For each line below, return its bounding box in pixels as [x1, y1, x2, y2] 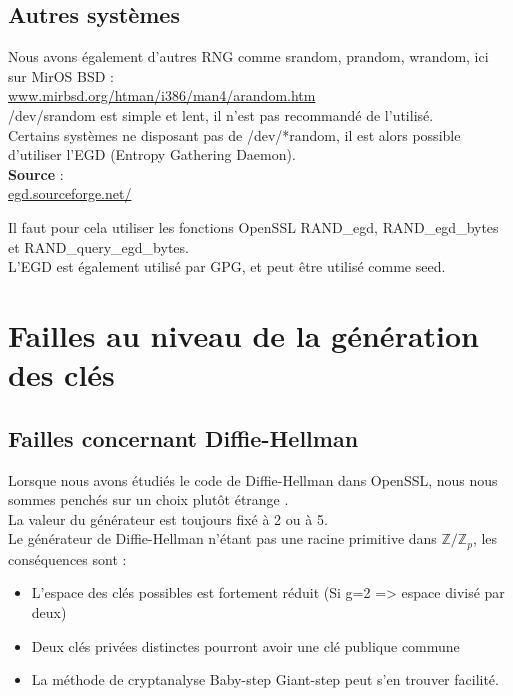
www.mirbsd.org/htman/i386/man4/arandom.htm [8, 85, 316, 106]
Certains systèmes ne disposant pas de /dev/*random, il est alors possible [8, 124, 461, 145]
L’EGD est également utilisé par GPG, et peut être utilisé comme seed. [8, 256, 446, 277]
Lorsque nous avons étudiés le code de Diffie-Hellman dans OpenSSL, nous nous [8, 469, 498, 490]
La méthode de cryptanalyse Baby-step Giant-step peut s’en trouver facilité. [31, 669, 499, 690]
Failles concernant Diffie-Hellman [8, 422, 359, 453]
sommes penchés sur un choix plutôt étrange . [8, 489, 289, 510]
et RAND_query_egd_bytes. [8, 236, 189, 257]
